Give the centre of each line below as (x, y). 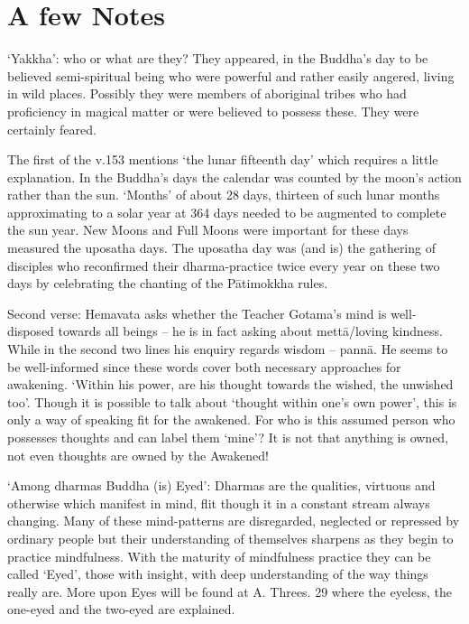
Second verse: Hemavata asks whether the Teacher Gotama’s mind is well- (212, 313)
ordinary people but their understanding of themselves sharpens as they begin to (230, 538)
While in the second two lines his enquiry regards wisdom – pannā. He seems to (228, 349)
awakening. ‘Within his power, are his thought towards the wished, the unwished (230, 384)
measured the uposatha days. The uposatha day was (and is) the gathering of (221, 248)
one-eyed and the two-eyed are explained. (121, 609)
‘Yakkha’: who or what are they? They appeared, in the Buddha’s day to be (218, 58)
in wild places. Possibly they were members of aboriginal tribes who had (207, 93)
